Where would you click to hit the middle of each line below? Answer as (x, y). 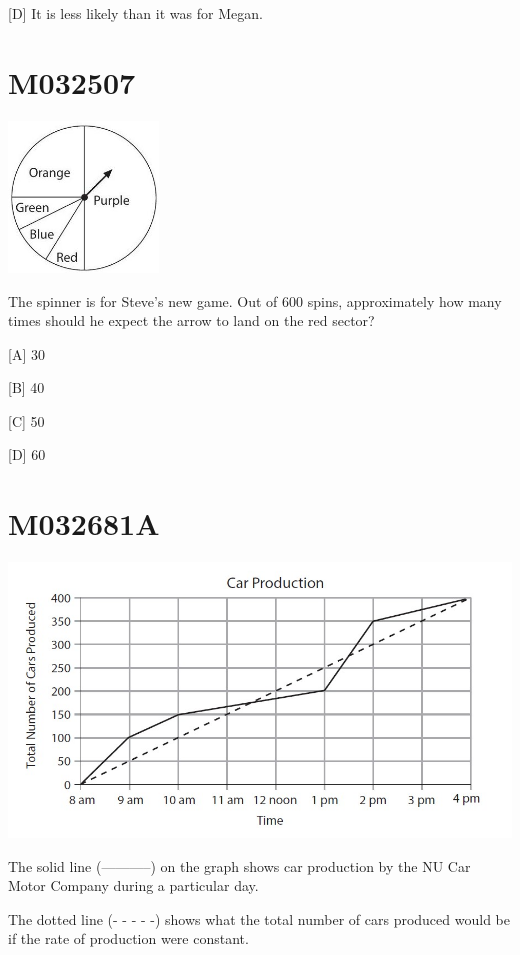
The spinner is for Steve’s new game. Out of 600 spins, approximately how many (255, 300)
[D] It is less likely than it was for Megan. (135, 13)
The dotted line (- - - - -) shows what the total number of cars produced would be (259, 918)
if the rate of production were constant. (128, 938)
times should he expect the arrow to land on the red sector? (191, 320)
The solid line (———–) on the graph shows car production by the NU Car (239, 865)
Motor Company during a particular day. (133, 885)
